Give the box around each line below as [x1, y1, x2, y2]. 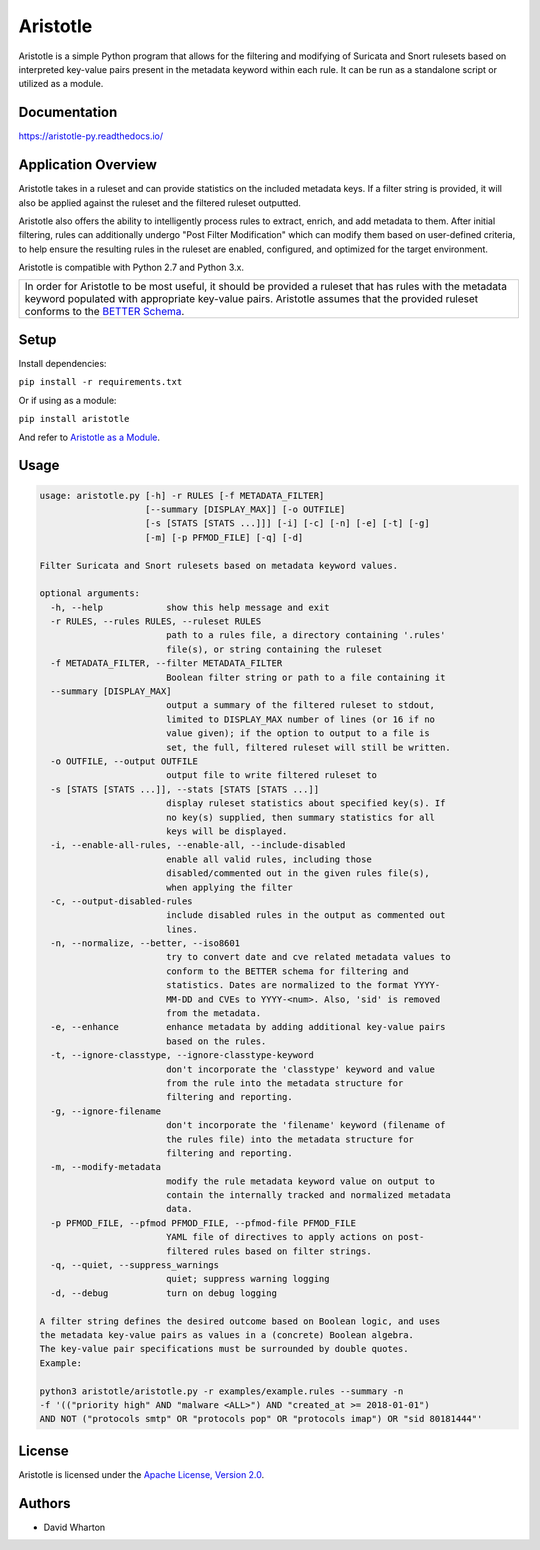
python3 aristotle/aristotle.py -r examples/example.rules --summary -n [39, 1385, 404, 1397]
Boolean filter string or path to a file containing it [165, 671, 446, 683]
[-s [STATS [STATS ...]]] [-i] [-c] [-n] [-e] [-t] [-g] [145, 518, 430, 529]
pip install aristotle [18, 413, 130, 425]
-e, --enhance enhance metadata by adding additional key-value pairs [50, 1021, 446, 1033]
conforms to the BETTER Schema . [24, 305, 185, 319]
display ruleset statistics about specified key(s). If [165, 798, 446, 809]
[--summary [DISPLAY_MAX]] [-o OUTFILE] [145, 503, 346, 515]
